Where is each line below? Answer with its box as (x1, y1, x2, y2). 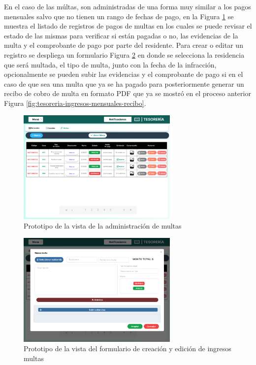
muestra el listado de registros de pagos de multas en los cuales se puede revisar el (4, 21, 252, 31)
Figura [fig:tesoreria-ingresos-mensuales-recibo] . (4, 98, 146, 108)
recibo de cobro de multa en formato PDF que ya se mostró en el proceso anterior (4, 88, 251, 99)
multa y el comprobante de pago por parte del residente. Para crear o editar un (4, 40, 243, 50)
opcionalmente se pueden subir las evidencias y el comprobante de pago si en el (4, 69, 243, 79)
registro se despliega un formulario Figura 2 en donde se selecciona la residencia (4, 49, 245, 60)
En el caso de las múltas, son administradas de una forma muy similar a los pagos (4, 1, 251, 11)
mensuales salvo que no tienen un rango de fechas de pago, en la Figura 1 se (4, 11, 234, 21)
